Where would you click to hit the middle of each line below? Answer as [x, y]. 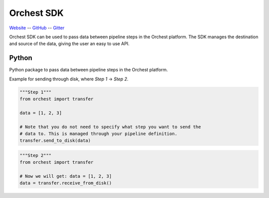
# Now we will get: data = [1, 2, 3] [66, 176]
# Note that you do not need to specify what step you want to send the [110, 127]
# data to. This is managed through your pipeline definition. [99, 133]
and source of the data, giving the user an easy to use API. [69, 44]
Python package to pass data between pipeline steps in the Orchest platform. [88, 70]
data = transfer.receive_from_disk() [66, 183]
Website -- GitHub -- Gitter [37, 28]
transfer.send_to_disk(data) [55, 141]
